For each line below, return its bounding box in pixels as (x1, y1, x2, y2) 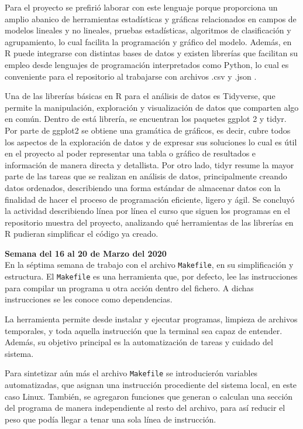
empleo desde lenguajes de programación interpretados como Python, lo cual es (5, 58, 289, 70)
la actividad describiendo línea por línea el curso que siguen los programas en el (5, 205, 290, 217)
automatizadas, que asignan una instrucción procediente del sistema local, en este (5, 379, 297, 390)
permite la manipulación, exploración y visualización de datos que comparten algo (5, 101, 299, 113)
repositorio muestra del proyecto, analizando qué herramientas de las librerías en (5, 216, 294, 228)
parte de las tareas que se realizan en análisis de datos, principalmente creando (5, 170, 287, 182)
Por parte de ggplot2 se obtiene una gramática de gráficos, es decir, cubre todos (5, 124, 291, 136)
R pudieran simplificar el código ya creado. (5, 227, 159, 240)
